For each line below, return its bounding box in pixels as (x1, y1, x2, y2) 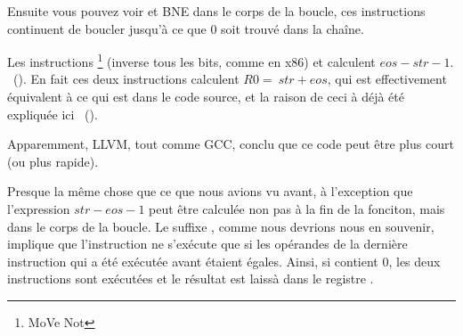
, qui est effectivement (327, 70, 447, 88)
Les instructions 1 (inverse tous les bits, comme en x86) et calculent (7, 50, 376, 70)
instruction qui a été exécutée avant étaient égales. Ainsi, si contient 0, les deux (7, 251, 441, 270)
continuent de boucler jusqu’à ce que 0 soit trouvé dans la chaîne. (7, 19, 364, 37)
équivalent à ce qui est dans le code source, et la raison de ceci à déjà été (7, 87, 404, 106)
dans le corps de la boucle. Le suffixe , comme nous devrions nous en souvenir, (7, 217, 435, 235)
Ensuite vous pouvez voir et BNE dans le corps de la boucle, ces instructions (7, 2, 426, 20)
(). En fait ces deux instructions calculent (12, 70, 240, 88)
